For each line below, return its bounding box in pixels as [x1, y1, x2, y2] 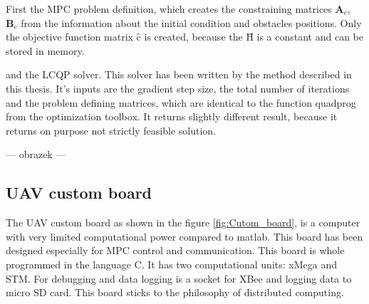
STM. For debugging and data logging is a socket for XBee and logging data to [6, 271, 352, 285]
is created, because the [144, 29, 243, 44]
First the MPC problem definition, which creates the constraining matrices [6, 1, 332, 16]
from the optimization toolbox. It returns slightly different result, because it [6, 109, 338, 124]
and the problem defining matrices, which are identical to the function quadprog [6, 95, 356, 110]
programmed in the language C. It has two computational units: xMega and [6, 256, 337, 271]
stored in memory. [6, 43, 85, 58]
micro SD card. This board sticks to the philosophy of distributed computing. [6, 285, 344, 300]
